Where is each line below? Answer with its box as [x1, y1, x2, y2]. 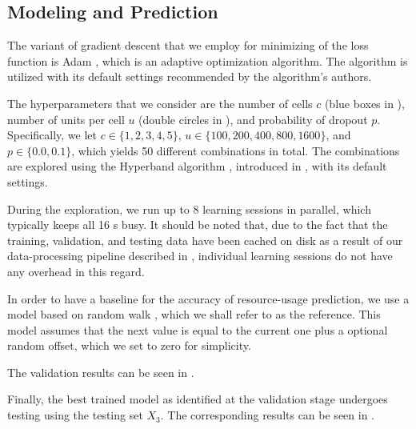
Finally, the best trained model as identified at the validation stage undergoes [7, 391, 388, 407]
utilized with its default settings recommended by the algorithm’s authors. [7, 68, 372, 85]
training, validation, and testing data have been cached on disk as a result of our [7, 231, 403, 248]
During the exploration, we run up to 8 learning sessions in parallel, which [7, 200, 371, 217]
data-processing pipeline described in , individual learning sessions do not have [7, 247, 393, 264]
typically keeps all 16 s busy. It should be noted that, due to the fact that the [7, 216, 388, 233]
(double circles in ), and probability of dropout [138, 110, 368, 127]
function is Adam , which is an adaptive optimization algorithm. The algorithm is [7, 52, 408, 69]
